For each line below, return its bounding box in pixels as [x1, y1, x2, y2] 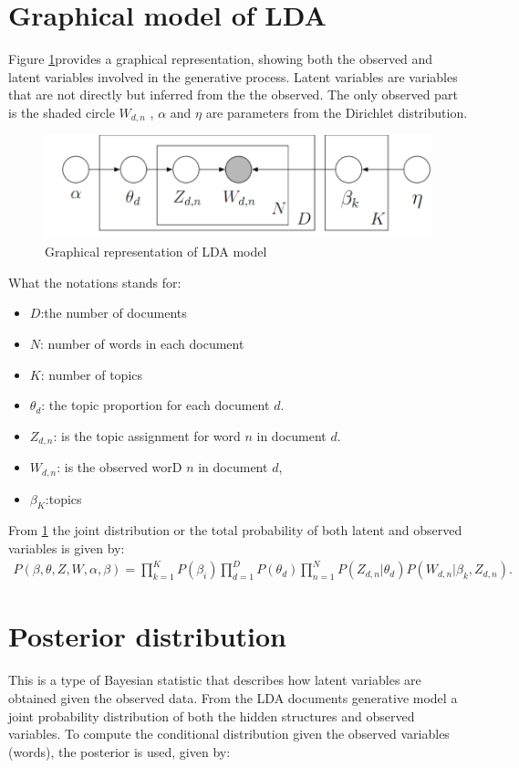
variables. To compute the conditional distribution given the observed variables [8, 724, 450, 743]
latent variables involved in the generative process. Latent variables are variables [8, 67, 458, 86]
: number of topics [40, 364, 143, 384]
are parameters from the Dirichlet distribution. [205, 102, 468, 121]
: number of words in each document [40, 333, 244, 352]
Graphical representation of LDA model [45, 242, 267, 261]
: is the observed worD [57, 458, 182, 477]
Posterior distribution [8, 617, 286, 655]
